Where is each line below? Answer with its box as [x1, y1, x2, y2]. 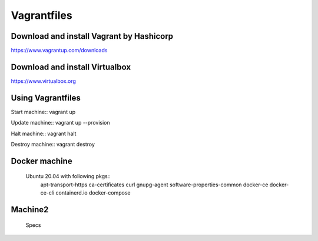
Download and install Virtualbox [11, 62, 131, 72]
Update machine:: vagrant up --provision [11, 119, 110, 126]
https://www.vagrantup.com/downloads [11, 47, 108, 54]
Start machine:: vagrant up [11, 108, 76, 115]
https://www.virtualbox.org [11, 77, 77, 85]
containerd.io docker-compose [55, 189, 131, 196]
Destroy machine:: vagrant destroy [11, 141, 95, 148]
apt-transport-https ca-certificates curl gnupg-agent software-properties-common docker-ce [40, 181, 269, 188]
